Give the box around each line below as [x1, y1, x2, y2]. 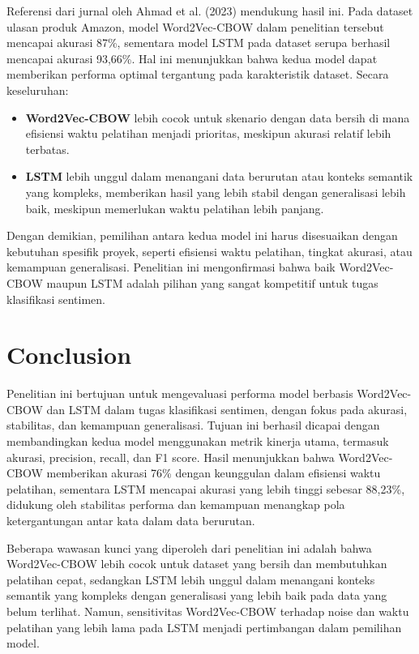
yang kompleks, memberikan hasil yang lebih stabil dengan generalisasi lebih [25, 183, 406, 200]
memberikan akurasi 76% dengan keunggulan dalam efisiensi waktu [46, 464, 381, 481]
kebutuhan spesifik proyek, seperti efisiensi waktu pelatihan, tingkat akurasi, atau [6, 242, 413, 259]
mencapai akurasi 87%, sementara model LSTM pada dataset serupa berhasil [6, 34, 391, 51]
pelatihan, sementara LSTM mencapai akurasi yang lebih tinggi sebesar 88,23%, [6, 480, 405, 497]
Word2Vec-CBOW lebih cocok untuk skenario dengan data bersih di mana [25, 109, 410, 126]
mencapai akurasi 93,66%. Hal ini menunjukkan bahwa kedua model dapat [6, 49, 378, 66]
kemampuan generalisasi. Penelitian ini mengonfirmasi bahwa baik [6, 259, 336, 276]
